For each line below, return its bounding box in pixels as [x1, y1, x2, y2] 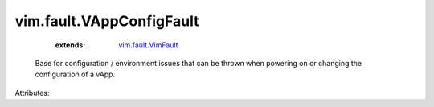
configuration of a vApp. [35, 69, 116, 80]
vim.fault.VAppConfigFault [14, 12, 199, 30]
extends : [55, 40, 86, 50]
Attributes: [14, 88, 50, 97]
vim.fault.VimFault [118, 40, 178, 50]
